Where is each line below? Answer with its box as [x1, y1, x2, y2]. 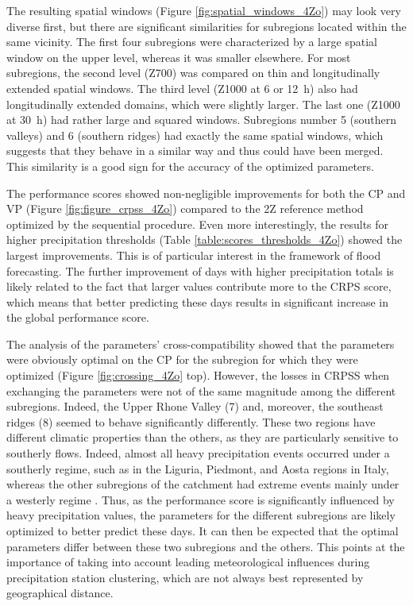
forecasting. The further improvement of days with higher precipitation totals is [6, 262, 394, 279]
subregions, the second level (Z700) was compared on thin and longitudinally [6, 64, 380, 81]
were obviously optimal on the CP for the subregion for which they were [6, 351, 358, 368]
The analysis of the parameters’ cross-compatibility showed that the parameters [6, 335, 395, 352]
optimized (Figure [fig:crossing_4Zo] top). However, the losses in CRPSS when [6, 367, 390, 384]
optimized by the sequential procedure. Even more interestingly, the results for [6, 215, 389, 232]
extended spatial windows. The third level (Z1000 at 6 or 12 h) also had [6, 79, 358, 96]
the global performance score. [6, 309, 149, 326]
